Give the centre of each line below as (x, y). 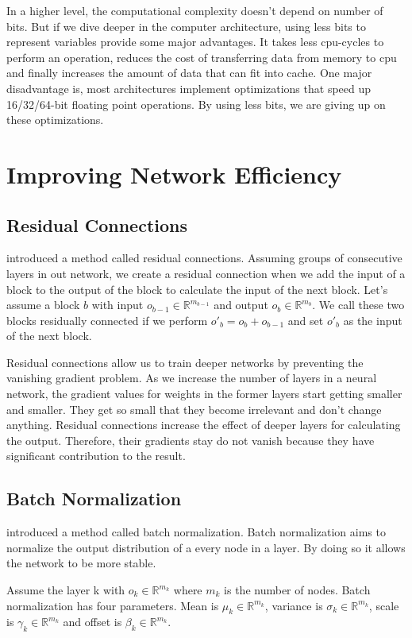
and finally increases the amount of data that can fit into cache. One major (189, 73)
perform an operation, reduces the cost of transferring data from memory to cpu (202, 57)
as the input (373, 320)
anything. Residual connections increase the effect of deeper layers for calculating (204, 425)
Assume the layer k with (66, 590)
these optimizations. (55, 120)
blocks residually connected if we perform (107, 320)
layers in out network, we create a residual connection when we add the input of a (206, 273)
